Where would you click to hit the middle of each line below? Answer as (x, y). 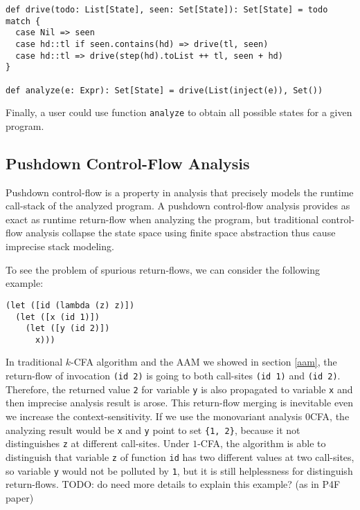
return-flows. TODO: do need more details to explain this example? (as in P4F (173, 484)
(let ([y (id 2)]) (67, 329)
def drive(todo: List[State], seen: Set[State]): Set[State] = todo (167, 10)
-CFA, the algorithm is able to (262, 443)
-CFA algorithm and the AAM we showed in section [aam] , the (204, 362)
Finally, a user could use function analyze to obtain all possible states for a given (179, 112)
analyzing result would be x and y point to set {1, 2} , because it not (153, 429)
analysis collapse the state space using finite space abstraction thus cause (181, 233)
